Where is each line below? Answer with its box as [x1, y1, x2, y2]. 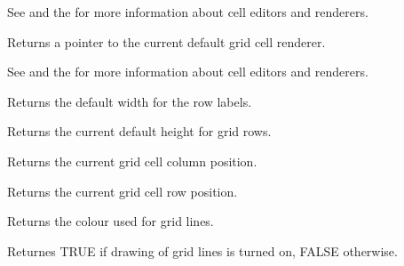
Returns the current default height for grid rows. [7, 122, 272, 141]
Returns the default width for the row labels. [7, 92, 252, 110]
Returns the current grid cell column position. [7, 151, 257, 170]
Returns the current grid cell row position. [7, 181, 238, 200]
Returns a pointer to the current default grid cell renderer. [7, 32, 326, 51]
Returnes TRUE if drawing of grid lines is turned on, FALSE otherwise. [7, 241, 398, 260]
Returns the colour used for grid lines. [7, 212, 214, 230]
